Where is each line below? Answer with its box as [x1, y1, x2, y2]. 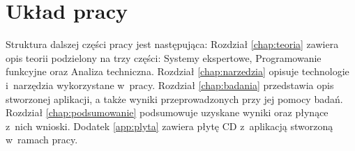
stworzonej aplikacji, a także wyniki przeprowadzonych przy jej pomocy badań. [6, 91, 343, 106]
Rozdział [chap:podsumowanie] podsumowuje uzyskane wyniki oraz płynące [6, 105, 328, 120]
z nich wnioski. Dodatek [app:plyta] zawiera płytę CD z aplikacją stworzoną [6, 118, 333, 133]
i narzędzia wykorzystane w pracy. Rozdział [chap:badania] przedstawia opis [6, 77, 334, 92]
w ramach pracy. [6, 132, 78, 147]
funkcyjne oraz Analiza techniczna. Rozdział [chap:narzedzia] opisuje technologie [6, 64, 349, 79]
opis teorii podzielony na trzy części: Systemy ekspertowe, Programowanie [6, 50, 322, 65]
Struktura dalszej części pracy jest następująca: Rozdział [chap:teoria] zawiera [6, 37, 339, 51]
